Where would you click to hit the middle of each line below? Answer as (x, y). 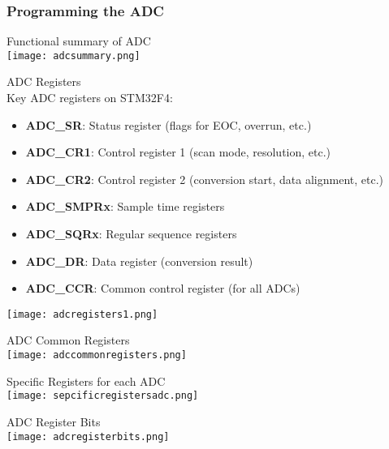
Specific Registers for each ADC (86, 381)
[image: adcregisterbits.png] (88, 436)
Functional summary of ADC (79, 41)
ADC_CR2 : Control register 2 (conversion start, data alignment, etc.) (205, 179)
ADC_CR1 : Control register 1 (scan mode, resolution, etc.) (178, 152)
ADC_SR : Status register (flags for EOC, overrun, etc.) (169, 124)
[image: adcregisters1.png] (82, 314)
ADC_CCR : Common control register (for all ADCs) (163, 288)
